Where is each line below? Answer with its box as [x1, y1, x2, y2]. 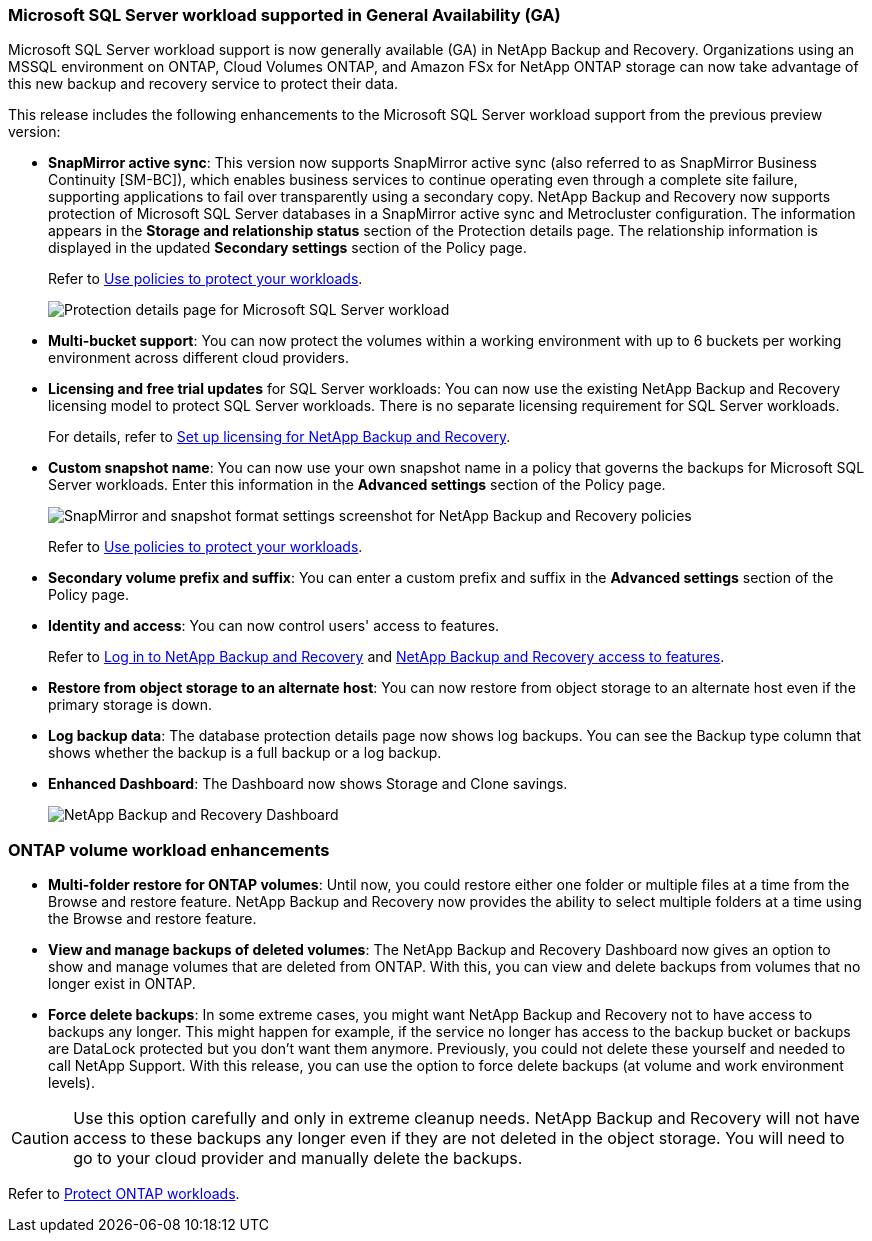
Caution [11, 1128, 70, 1149]
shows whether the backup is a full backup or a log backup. [48, 744, 442, 762]
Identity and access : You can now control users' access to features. [48, 617, 500, 635]
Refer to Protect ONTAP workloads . [8, 1185, 240, 1203]
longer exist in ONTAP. [48, 975, 196, 993]
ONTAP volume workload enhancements [8, 839, 330, 860]
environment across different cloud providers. [48, 349, 349, 367]
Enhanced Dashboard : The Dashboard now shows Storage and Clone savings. [48, 775, 568, 793]
